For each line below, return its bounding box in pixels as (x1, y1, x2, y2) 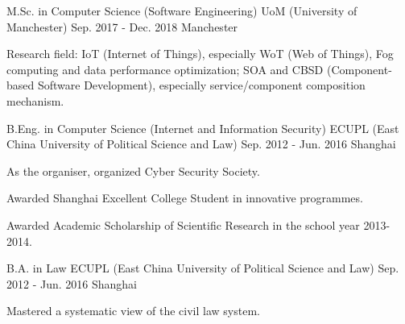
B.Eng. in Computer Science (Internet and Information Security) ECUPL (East (6, 119, 399, 136)
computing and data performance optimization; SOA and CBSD (6, 60, 324, 77)
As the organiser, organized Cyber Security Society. (6, 162, 260, 179)
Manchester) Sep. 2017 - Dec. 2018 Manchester (6, 18, 238, 35)
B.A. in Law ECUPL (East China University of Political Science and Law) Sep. (6, 260, 399, 276)
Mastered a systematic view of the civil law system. (6, 302, 260, 319)
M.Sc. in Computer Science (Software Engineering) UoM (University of (6, 2, 357, 19)
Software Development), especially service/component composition (37, 77, 366, 93)
